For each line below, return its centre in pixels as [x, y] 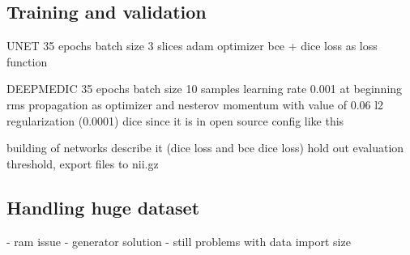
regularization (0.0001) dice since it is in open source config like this [175, 120]
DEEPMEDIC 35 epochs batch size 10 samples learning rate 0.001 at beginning [205, 89]
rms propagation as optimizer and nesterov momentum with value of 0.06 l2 [195, 104]
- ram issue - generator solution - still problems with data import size [179, 241]
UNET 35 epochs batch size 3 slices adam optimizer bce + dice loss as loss [192, 46]
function [27, 61]
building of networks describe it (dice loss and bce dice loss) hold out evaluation [205, 148]
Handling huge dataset [103, 207]
